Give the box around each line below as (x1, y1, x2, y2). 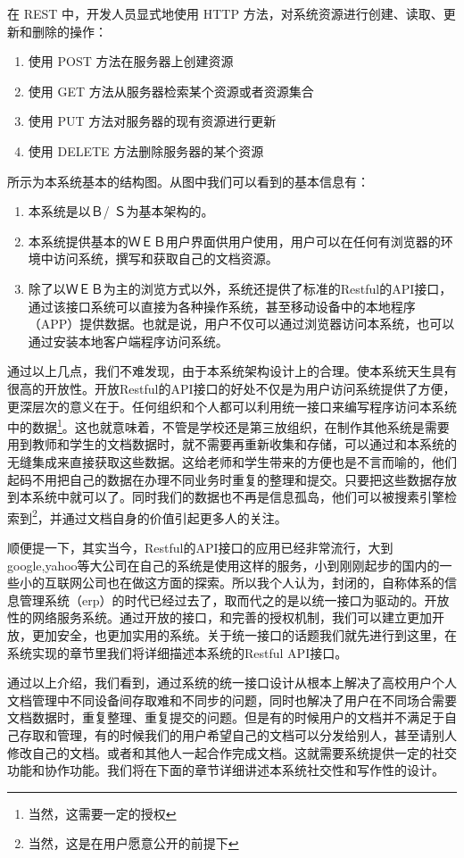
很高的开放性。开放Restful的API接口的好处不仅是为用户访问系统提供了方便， (7, 379, 456, 397)
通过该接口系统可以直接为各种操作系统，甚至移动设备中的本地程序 (28, 296, 416, 315)
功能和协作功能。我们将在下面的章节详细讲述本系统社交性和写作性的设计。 (7, 761, 444, 779)
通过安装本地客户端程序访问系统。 (28, 331, 228, 350)
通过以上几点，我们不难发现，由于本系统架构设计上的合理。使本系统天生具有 (7, 362, 457, 380)
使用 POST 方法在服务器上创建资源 (28, 52, 234, 71)
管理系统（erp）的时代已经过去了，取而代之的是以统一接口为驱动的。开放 (19, 590, 450, 609)
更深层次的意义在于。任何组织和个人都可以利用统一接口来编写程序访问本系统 (7, 396, 457, 415)
